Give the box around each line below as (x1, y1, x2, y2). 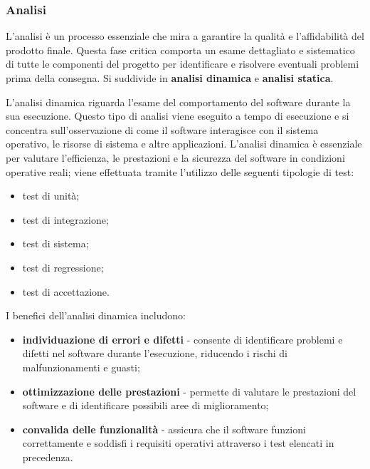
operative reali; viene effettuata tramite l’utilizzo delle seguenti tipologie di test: (6, 164, 354, 179)
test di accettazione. (22, 284, 110, 299)
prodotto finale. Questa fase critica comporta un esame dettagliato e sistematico (6, 42, 355, 57)
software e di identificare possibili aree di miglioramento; (22, 398, 269, 413)
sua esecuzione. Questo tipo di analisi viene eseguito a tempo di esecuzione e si (6, 108, 349, 123)
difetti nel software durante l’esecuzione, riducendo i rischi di (22, 346, 287, 361)
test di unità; (22, 188, 80, 203)
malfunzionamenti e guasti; (22, 359, 140, 374)
